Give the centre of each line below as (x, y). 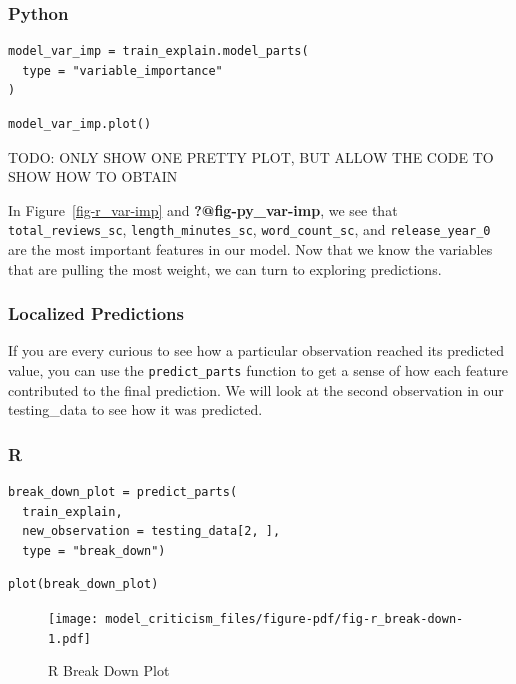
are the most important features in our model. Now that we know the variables (250, 249)
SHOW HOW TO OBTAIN (93, 176)
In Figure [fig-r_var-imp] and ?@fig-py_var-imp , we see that (203, 209)
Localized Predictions (96, 313)
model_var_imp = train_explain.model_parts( (158, 51)
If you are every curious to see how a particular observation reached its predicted (256, 350)
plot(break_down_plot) (83, 584)
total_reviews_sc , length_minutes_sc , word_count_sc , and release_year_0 (249, 229)
